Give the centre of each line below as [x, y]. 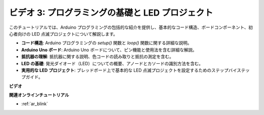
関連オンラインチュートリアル [39, 95]
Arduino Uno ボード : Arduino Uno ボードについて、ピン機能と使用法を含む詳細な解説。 [109, 50]
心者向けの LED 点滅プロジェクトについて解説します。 [63, 34]
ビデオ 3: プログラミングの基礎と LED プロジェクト [111, 13]
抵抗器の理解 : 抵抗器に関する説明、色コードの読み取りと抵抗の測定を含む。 [97, 57]
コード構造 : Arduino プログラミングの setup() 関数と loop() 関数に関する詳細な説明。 [107, 43]
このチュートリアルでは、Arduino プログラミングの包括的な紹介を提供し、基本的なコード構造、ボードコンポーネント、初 [131, 27]
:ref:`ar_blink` [35, 104]
